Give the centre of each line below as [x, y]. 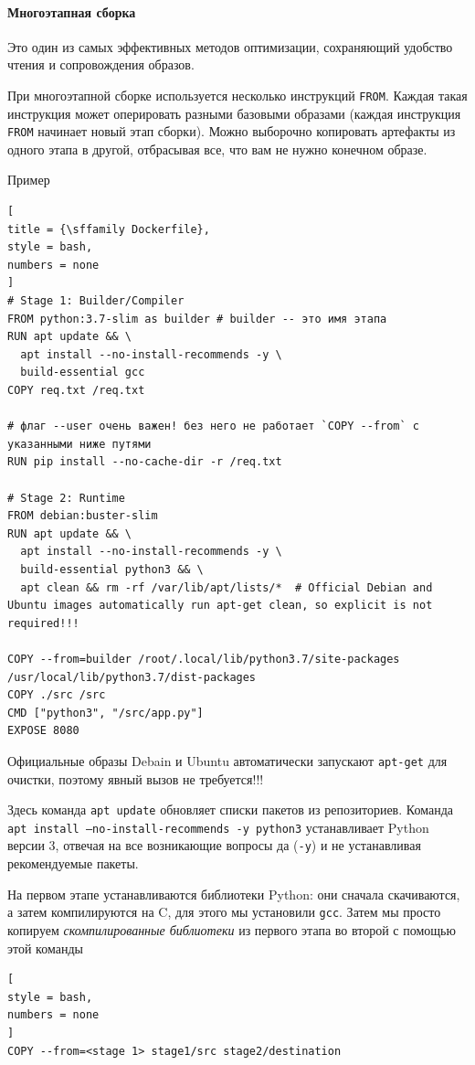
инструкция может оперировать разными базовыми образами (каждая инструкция [234, 113]
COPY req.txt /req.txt [76, 391]
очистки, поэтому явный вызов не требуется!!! [136, 778]
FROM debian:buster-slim [83, 516]
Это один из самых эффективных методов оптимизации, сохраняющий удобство [230, 46]
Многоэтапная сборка [72, 11]
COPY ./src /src [57, 695]
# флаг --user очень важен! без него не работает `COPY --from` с [214, 426]
